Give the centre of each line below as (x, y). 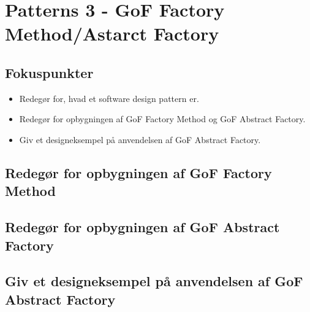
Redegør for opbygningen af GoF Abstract (142, 227)
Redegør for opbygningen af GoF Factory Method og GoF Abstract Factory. (162, 119)
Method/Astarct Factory (112, 33)
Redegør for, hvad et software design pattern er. (109, 98)
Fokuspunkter (49, 72)
